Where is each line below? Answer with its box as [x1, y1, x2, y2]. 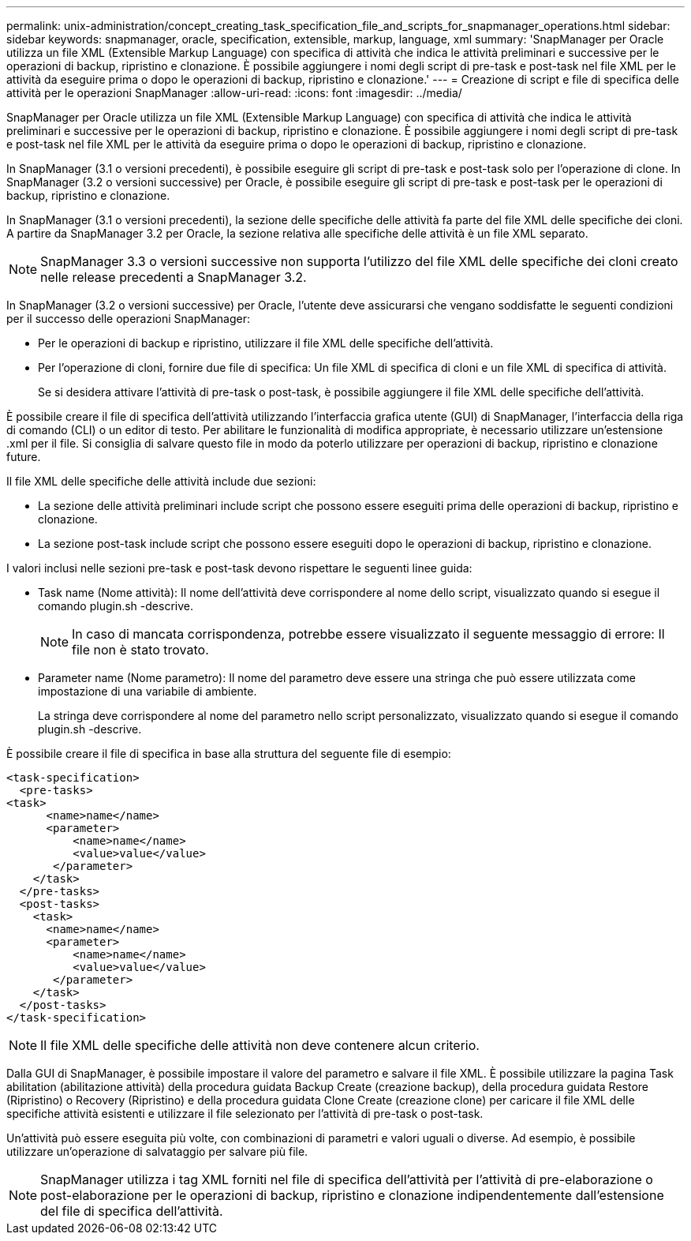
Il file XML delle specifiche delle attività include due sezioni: [6, 474, 316, 488]
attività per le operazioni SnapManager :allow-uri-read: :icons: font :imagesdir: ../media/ [6, 86, 462, 99]
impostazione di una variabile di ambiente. [38, 684, 257, 698]
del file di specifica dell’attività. [40, 1203, 223, 1219]
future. [6, 450, 41, 463]
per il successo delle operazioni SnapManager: [6, 312, 250, 325]
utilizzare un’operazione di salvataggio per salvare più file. [6, 1145, 308, 1158]
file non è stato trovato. [72, 642, 209, 658]
